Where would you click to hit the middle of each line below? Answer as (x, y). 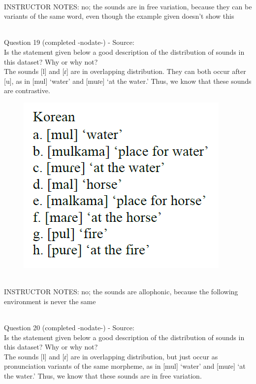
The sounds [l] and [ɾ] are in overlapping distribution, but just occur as (111, 356)
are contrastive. (27, 90)
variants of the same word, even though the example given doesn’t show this (119, 16)
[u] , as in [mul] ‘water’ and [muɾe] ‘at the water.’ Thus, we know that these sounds (128, 81)
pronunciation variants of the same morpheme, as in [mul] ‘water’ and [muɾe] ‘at (125, 366)
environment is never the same (50, 301)
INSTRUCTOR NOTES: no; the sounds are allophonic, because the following (121, 292)
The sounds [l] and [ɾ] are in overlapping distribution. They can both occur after (125, 71)
